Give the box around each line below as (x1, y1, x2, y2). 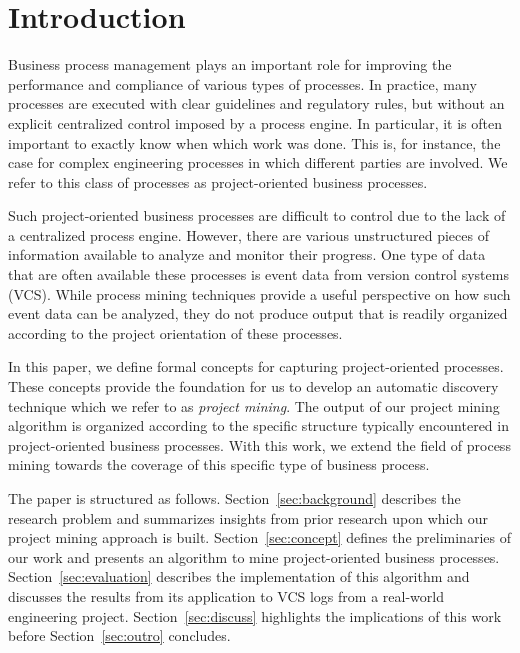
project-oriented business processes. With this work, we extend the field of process (8, 434, 511, 455)
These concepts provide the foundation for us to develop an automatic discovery (8, 376, 499, 397)
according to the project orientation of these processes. (8, 322, 343, 343)
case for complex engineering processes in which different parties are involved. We (8, 152, 508, 173)
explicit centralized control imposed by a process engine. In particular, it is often (8, 112, 503, 133)
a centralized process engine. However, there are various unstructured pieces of (8, 224, 489, 245)
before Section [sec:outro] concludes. (8, 625, 231, 646)
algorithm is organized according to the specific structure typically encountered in (8, 415, 509, 436)
